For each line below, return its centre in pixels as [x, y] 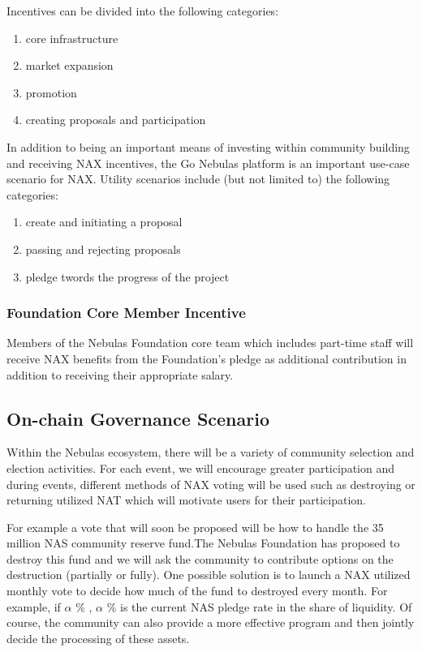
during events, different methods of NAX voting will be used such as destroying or [211, 484]
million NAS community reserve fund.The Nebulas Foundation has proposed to [203, 543]
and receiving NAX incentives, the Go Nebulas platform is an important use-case [208, 163]
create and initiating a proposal [104, 222]
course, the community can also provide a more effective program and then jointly [211, 622]
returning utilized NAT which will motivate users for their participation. [186, 500]
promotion [51, 92]
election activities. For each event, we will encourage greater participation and [201, 468]
